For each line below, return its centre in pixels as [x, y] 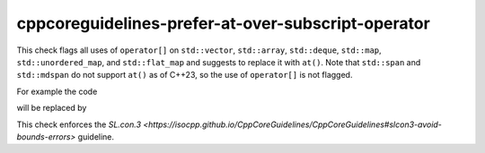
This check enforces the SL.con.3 [79, 124]
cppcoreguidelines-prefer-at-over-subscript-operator [223, 23]
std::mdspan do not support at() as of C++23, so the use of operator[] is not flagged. [185, 75]
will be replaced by [52, 108]
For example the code [57, 91]
